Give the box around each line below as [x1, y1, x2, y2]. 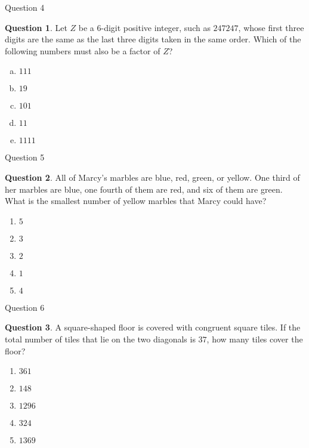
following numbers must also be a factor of [5, 44, 160, 57]
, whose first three [238, 21, 304, 33]
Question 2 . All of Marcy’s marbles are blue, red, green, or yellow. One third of [5, 171, 300, 183]
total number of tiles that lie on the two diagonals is [5, 332, 196, 345]
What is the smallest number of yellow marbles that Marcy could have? [5, 194, 267, 207]
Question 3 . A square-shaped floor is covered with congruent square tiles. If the [5, 321, 301, 333]
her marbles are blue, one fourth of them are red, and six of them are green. [5, 183, 283, 195]
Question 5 [5, 151, 45, 163]
